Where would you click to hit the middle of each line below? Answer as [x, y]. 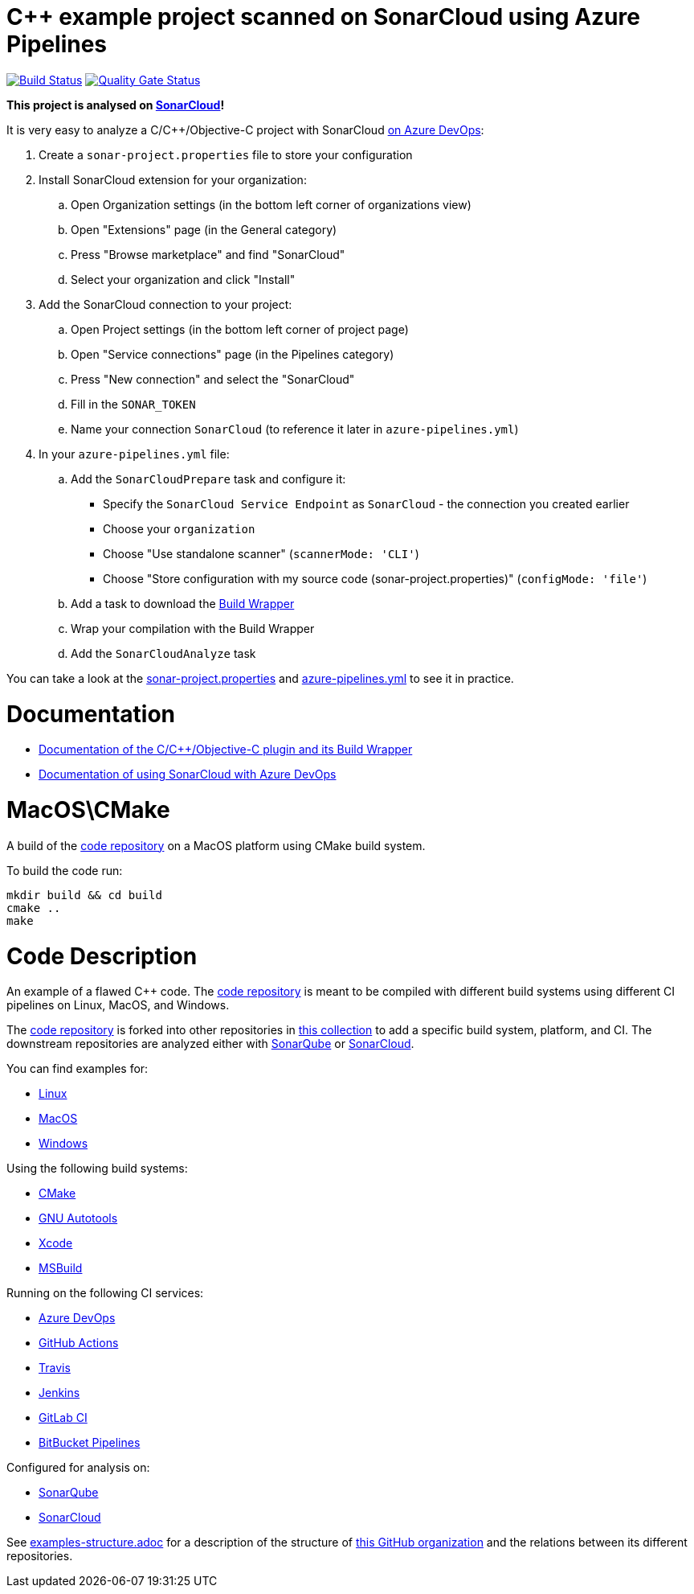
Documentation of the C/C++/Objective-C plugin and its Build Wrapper [226, 750]
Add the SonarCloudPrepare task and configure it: [208, 479]
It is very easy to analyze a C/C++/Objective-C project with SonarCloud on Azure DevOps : [245, 129]
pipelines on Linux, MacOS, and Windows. [118, 1005]
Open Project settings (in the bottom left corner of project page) [240, 329]
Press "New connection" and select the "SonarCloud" [213, 379]
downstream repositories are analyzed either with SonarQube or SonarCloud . [210, 1044]
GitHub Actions [79, 1343]
